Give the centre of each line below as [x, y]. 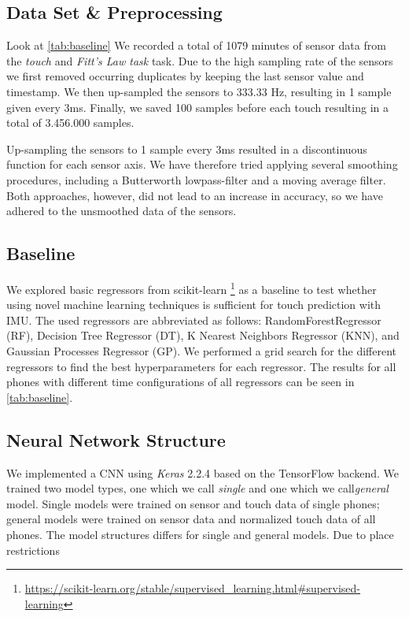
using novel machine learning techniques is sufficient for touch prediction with [194, 305]
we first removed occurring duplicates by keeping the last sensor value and [185, 76]
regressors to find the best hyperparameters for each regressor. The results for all [201, 366]
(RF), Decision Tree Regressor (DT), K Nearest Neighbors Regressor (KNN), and [203, 335]
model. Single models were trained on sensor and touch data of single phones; [193, 503]
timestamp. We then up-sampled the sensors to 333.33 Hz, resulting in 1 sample [199, 91]
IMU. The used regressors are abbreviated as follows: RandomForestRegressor [194, 320]
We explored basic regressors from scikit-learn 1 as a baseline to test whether [192, 288]
